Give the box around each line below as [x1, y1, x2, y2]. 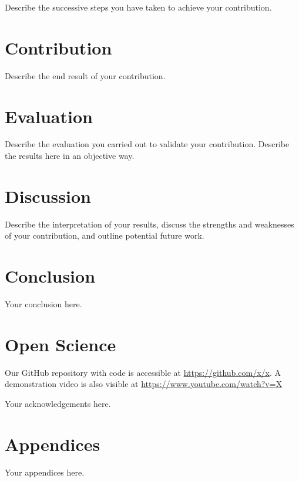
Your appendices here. [5, 466, 85, 478]
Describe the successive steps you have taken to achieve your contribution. [5, 1, 272, 13]
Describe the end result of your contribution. [5, 69, 166, 82]
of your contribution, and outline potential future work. [5, 229, 204, 242]
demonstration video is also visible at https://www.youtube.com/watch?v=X [5, 378, 283, 390]
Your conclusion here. [5, 298, 82, 310]
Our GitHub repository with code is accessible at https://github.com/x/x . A [5, 366, 281, 378]
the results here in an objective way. [5, 150, 135, 162]
